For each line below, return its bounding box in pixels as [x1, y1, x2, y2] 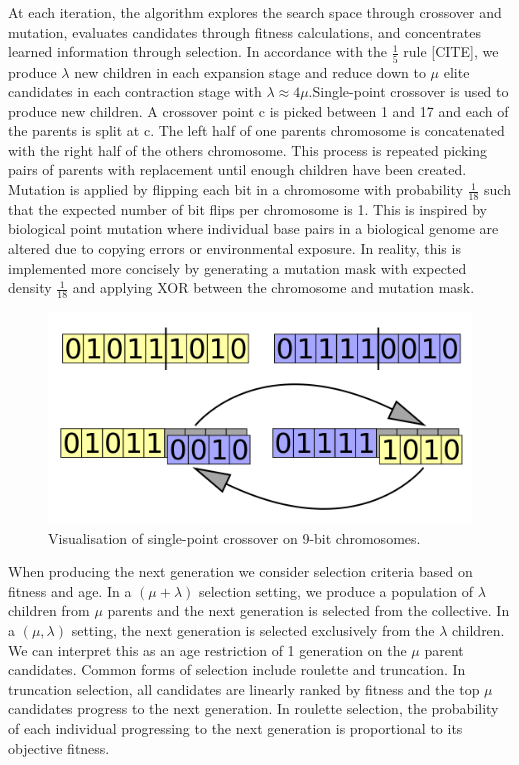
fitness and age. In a [8, 580, 132, 601]
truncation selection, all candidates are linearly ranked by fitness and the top [8, 678, 480, 699]
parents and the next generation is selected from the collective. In [107, 600, 510, 621]
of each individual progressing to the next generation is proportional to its [8, 718, 463, 739]
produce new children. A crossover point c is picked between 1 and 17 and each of [8, 100, 509, 121]
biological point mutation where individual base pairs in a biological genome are [8, 218, 499, 239]
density [8, 277, 52, 298]
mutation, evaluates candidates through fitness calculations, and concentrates [8, 21, 482, 42]
